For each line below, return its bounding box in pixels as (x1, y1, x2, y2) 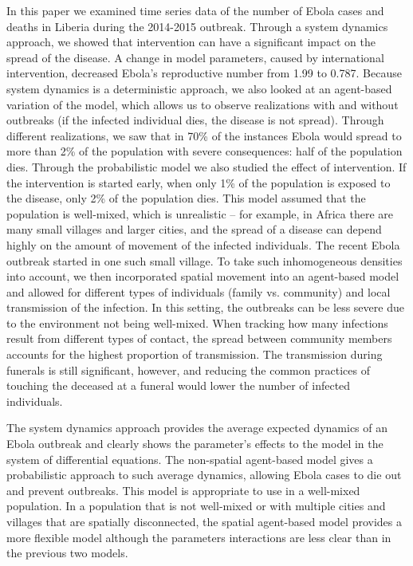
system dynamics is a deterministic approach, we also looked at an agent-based (6, 80, 392, 96)
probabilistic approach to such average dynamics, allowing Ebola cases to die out (6, 466, 402, 483)
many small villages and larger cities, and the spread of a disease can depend (6, 221, 382, 238)
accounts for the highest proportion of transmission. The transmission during (6, 346, 383, 363)
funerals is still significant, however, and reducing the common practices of (6, 361, 370, 378)
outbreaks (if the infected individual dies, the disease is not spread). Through (6, 112, 384, 128)
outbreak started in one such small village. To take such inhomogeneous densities (6, 252, 403, 269)
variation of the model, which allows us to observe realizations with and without (6, 96, 399, 112)
